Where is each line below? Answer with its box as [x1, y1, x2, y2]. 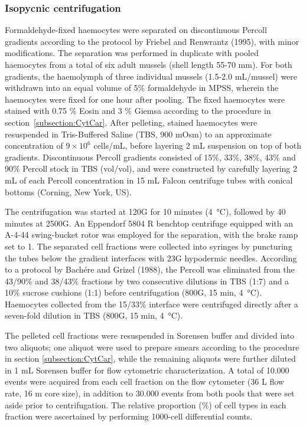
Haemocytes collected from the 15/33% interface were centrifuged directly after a [5, 297, 298, 310]
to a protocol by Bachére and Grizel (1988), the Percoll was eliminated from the [5, 263, 295, 276]
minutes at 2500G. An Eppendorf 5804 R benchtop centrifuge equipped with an [5, 217, 293, 229]
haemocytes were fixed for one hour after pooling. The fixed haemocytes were [5, 93, 285, 105]
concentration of [5, 139, 63, 152]
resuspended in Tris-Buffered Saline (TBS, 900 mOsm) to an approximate [5, 127, 272, 140]
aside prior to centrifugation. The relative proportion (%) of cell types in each [5, 398, 287, 411]
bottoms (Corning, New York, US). [5, 185, 132, 198]
